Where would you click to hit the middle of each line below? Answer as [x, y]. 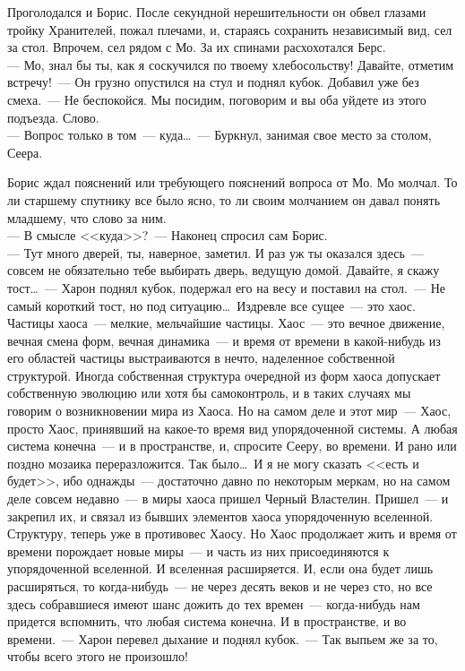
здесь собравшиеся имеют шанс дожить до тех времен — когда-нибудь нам [214, 603]
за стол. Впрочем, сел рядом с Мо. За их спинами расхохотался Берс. [197, 47]
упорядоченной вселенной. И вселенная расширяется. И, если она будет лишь [220, 568]
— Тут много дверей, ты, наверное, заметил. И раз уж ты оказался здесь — [215, 252]
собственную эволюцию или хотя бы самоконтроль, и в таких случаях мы [209, 393]
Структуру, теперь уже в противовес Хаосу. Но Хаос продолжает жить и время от [232, 533]
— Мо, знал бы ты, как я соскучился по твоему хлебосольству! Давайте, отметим [231, 64]
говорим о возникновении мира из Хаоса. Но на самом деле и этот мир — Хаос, [229, 411]
